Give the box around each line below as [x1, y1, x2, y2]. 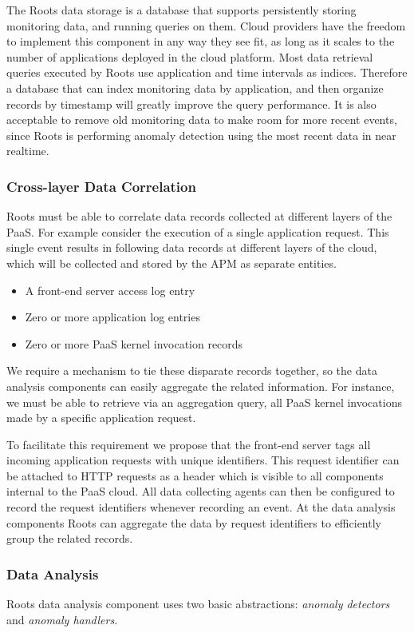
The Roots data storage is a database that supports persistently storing [6, 2, 357, 18]
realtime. [6, 142, 49, 159]
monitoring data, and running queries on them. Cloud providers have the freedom [6, 17, 406, 34]
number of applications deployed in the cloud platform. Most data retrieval [6, 48, 373, 65]
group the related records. [6, 530, 133, 547]
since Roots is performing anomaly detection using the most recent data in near [6, 126, 396, 143]
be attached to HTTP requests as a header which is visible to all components [6, 467, 384, 484]
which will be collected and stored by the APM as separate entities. [6, 254, 337, 271]
